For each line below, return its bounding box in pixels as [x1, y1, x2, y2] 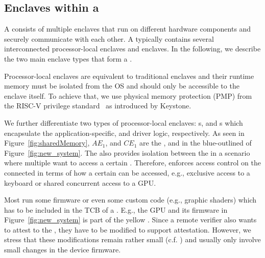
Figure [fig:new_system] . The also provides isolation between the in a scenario [4, 147, 250, 158]
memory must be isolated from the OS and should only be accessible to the [4, 80, 239, 91]
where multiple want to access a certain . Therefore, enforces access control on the [4, 157, 261, 168]
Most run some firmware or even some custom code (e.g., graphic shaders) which [4, 194, 257, 205]
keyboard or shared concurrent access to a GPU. [4, 177, 156, 188]
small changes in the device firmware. [4, 244, 121, 255]
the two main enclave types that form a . [4, 53, 132, 64]
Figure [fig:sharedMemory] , [4, 137, 90, 148]
